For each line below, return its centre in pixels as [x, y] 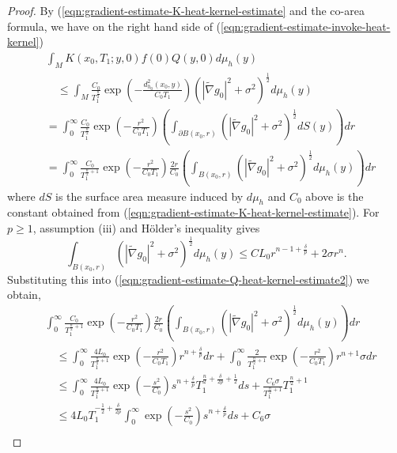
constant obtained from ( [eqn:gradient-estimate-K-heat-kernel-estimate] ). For [193, 212]
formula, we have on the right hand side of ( [114, 26]
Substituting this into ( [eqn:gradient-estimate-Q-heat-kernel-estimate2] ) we [188, 279]
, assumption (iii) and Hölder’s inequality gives [146, 228]
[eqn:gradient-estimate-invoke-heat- [306, 26]
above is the [335, 196]
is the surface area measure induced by [149, 196]
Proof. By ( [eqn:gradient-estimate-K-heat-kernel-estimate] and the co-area [186, 10]
